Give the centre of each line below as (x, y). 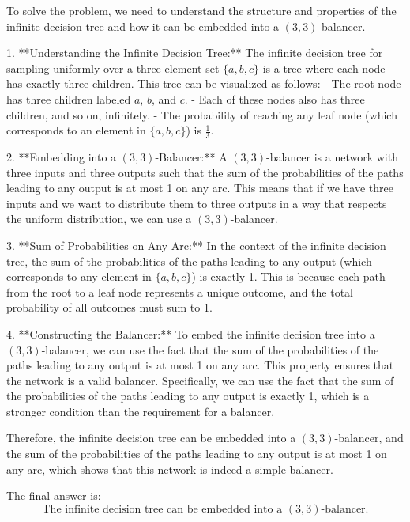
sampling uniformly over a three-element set (113, 68)
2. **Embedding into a (62, 156)
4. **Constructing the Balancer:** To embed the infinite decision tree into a (191, 333)
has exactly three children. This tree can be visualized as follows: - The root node (204, 83)
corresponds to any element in (79, 276)
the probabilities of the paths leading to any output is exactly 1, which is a (188, 396)
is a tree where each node (324, 68)
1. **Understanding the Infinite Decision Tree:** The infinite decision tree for (195, 53)
